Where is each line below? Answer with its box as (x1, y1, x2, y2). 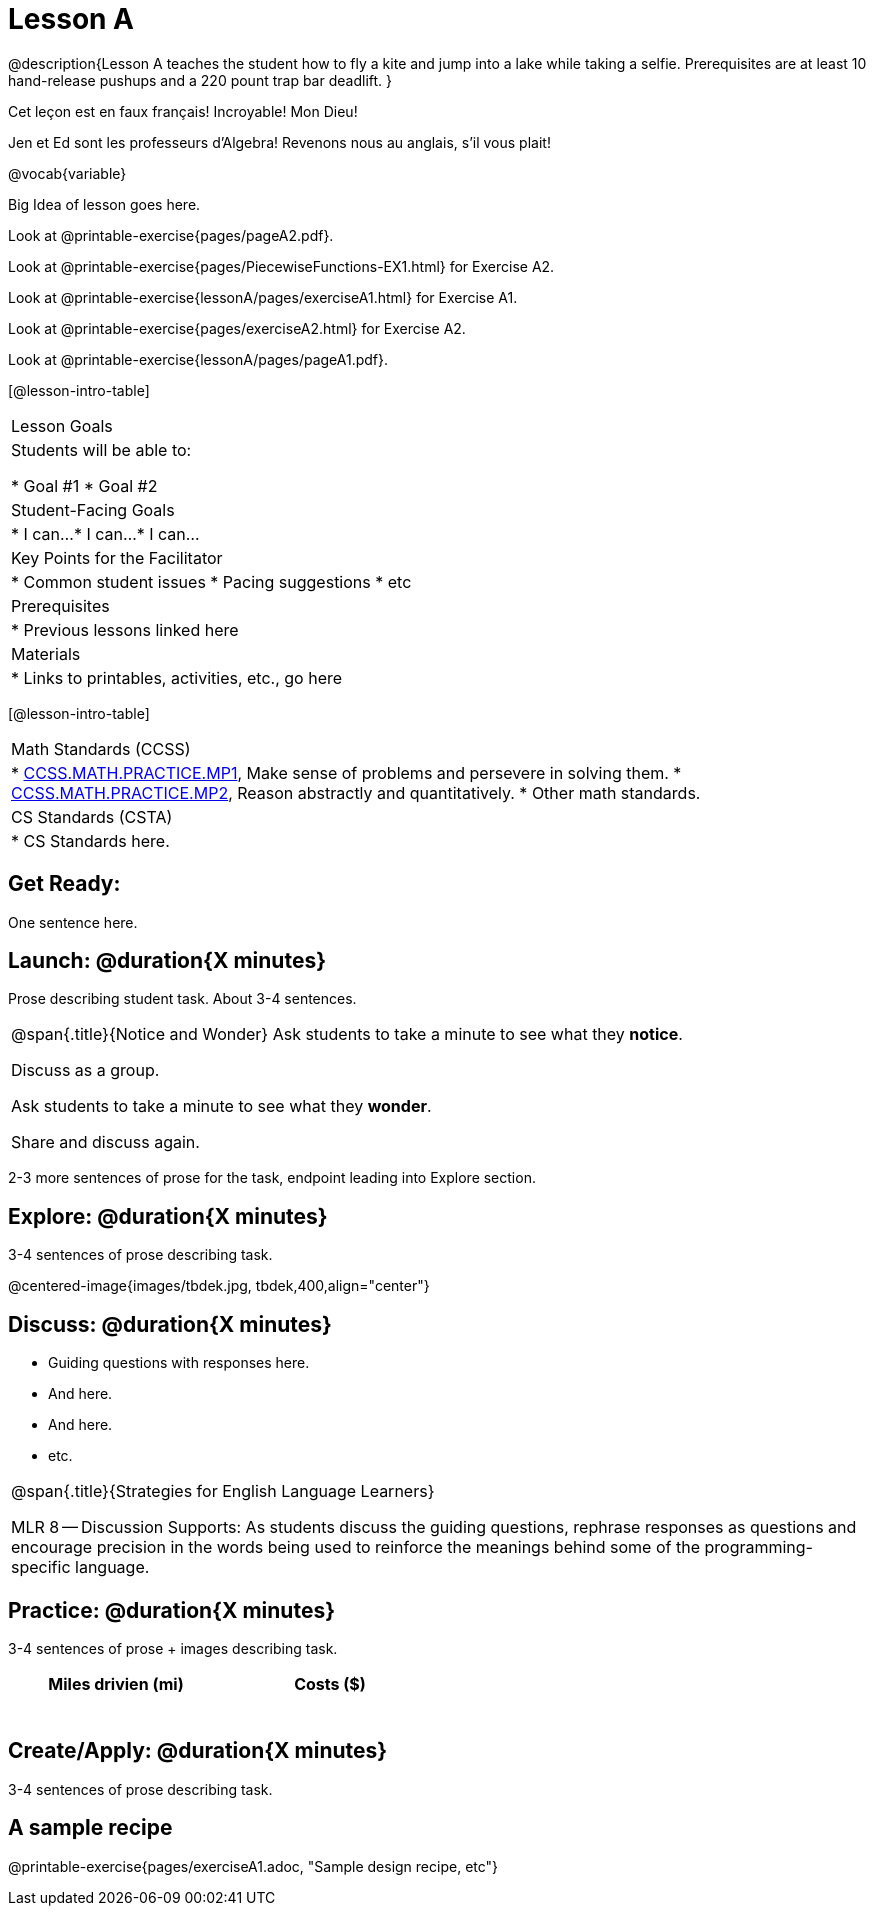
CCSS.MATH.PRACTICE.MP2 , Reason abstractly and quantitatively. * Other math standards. (11, 782, 701, 803)
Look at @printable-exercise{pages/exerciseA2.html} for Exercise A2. (8, 319, 466, 337)
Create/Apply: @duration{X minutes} (8, 1738, 388, 1764)
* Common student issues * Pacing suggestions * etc (11, 571, 412, 592)
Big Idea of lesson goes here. (8, 195, 201, 213)
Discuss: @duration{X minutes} (8, 1311, 332, 1337)
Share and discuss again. (11, 1132, 200, 1153)
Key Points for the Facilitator (11, 547, 223, 568)
